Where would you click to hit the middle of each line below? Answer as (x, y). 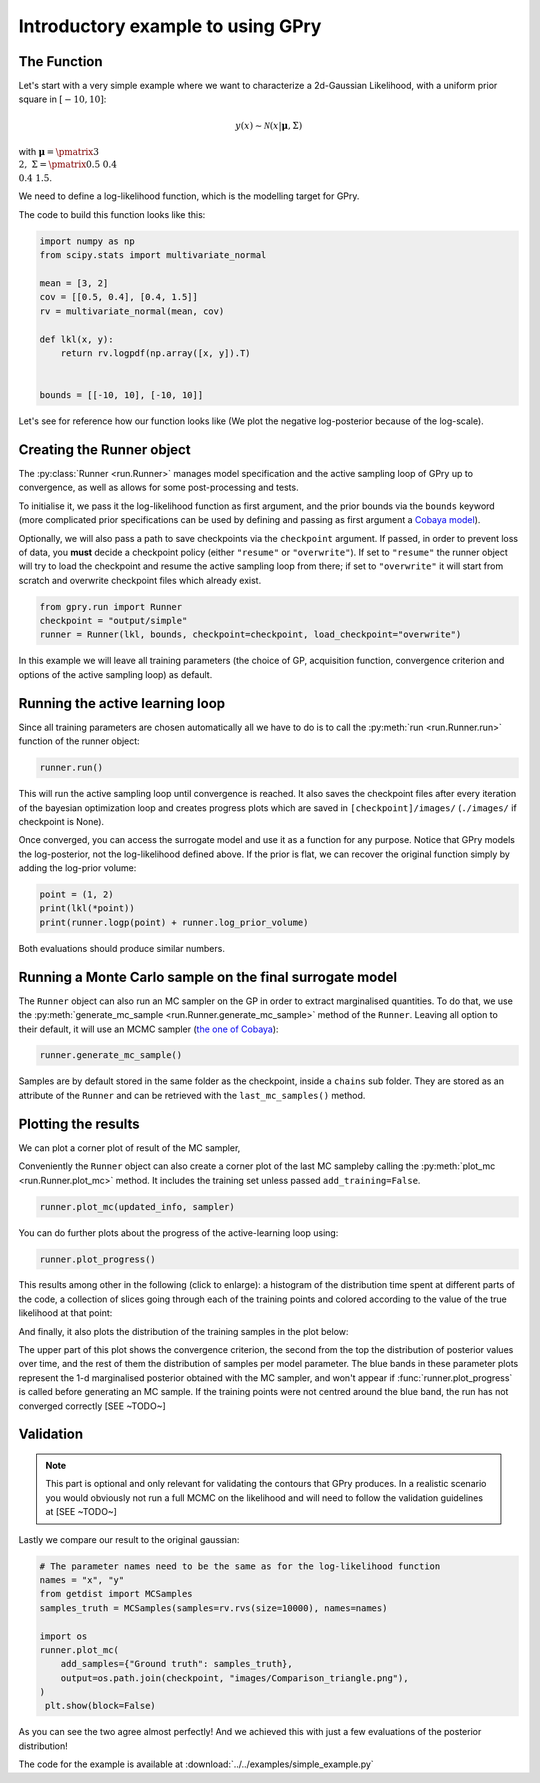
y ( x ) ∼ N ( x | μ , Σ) (269, 125)
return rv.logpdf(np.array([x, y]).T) (155, 353)
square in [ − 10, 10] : (62, 99)
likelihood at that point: (65, 1313)
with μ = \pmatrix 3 (59, 152)
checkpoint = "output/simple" (113, 621)
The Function (61, 61)
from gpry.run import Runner (111, 606)
